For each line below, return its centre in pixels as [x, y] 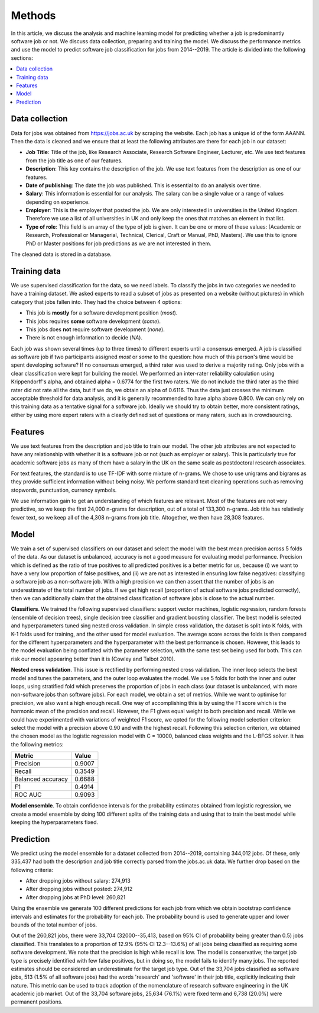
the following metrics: [37, 744]
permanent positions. [37, 1002]
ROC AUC [28, 795]
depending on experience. [58, 202]
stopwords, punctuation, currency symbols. [64, 490]
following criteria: [32, 870]
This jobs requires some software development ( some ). [93, 321]
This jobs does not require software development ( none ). [95, 329]
